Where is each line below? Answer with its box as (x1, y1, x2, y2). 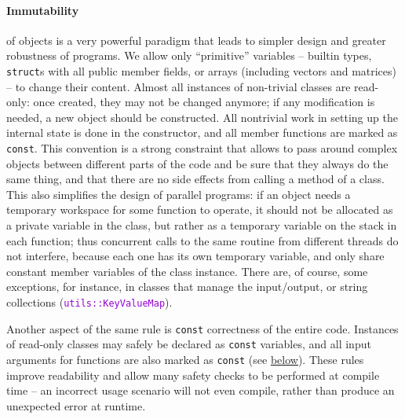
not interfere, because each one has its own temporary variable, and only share (6, 248, 385, 264)
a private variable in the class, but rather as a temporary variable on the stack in (6, 217, 397, 233)
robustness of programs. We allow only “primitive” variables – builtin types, (6, 47, 372, 64)
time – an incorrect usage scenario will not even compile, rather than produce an (6, 382, 395, 399)
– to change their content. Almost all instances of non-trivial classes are (6, 78, 351, 94)
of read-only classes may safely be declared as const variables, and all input (6, 336, 371, 352)
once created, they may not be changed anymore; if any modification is (33, 94, 375, 110)
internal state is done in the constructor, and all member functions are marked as (6, 124, 398, 141)
